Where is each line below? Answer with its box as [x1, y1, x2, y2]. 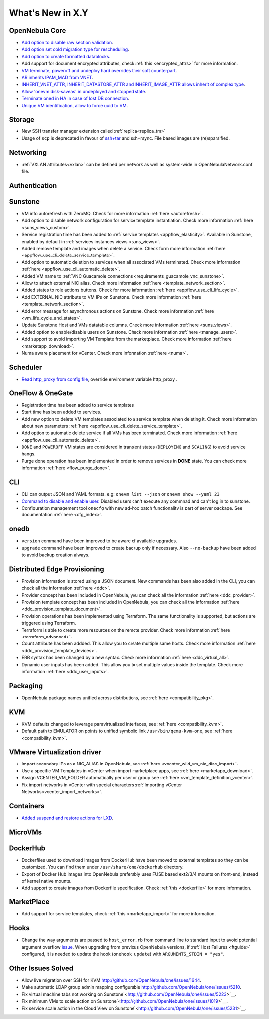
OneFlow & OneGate [9, 389, 73, 397]
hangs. [21, 451, 36, 457]
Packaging [9, 681, 43, 690]
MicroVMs [9, 828, 42, 836]
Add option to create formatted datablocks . [21, 53, 111, 59]
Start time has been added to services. [21, 409, 102, 415]
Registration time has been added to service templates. [21, 402, 135, 408]
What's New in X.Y [9, 7, 88, 18]
